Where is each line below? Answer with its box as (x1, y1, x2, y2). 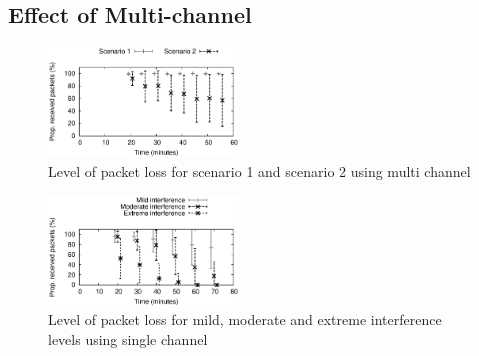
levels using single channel (48, 328, 208, 349)
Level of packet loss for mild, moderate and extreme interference (48, 309, 442, 330)
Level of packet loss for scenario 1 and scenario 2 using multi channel (48, 160, 471, 181)
